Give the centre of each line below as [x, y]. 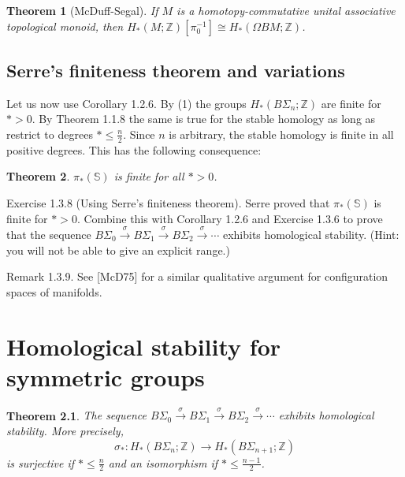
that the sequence [49, 234]
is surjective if [41, 462]
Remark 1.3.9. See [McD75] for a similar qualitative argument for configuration [197, 276]
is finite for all [149, 176]
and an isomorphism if [163, 462]
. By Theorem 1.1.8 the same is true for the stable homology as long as [204, 119]
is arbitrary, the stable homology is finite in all [281, 134]
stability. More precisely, [65, 431]
